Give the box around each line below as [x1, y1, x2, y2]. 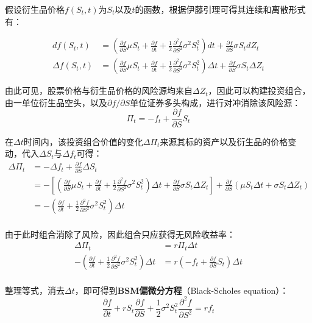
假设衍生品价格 [5, 3, 65, 15]
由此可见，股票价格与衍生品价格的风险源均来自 [5, 84, 193, 97]
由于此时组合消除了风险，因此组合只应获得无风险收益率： [5, 227, 235, 240]
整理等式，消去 [5, 283, 65, 296]
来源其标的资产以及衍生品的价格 [160, 135, 288, 147]
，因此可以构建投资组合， [208, 84, 311, 97]
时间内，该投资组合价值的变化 [23, 135, 143, 147]
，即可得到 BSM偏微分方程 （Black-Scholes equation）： [74, 283, 289, 296]
